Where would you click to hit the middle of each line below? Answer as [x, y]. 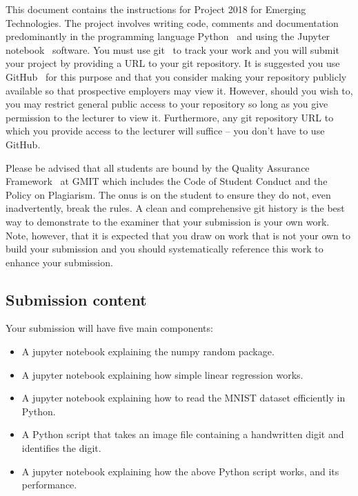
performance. [49, 485]
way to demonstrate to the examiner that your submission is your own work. [168, 221]
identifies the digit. [61, 448]
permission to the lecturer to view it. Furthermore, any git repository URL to [170, 117]
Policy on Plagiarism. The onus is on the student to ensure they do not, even [168, 194]
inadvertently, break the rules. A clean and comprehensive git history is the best [175, 208]
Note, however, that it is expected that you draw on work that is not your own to [178, 235]
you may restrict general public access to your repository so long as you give [167, 104]
